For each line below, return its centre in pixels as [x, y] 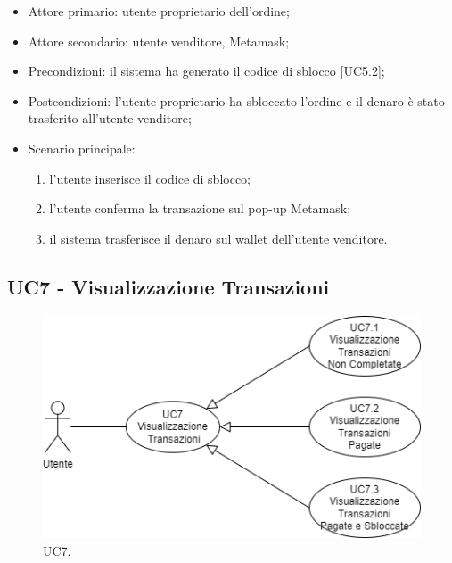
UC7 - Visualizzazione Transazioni [168, 286]
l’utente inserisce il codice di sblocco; [150, 178]
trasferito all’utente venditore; [110, 118]
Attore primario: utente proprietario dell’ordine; [159, 11]
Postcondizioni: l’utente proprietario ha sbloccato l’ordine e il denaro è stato [236, 100]
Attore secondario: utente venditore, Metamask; [159, 41]
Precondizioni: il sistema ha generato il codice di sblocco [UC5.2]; [206, 71]
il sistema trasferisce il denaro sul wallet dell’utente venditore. [218, 238]
